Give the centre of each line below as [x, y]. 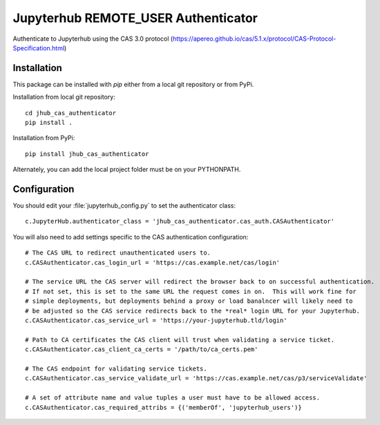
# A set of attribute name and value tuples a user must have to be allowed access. [173, 398]
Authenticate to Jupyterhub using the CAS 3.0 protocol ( [93, 39]
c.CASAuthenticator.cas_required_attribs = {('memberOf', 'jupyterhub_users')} [163, 407]
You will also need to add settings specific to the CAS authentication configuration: [131, 237]
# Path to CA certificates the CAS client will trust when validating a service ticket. [180, 339]
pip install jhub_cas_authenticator [87, 154]
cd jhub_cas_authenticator [71, 113]
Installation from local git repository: [64, 97]
